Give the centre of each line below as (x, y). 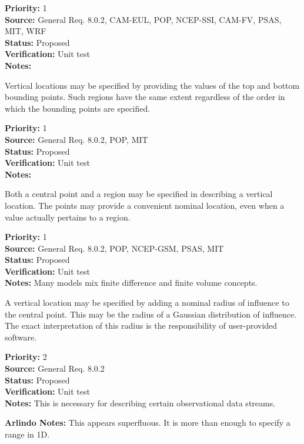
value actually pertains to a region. (68, 217)
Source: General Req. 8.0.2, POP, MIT (76, 139)
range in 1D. (27, 434)
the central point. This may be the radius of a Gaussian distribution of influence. (151, 314)
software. (21, 337)
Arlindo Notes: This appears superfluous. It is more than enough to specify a (148, 423)
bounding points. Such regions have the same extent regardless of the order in (145, 97)
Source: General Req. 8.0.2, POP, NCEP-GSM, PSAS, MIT (114, 248)
